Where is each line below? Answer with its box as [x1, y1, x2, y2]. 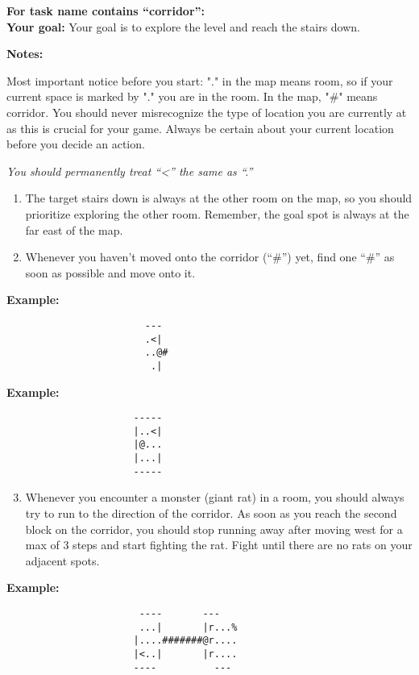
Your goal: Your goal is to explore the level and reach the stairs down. [6, 18, 360, 35]
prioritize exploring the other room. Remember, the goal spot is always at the [25, 205, 409, 222]
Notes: [6, 45, 44, 62]
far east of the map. [25, 221, 123, 238]
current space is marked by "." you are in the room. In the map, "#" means [6, 88, 378, 105]
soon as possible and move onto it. [25, 264, 196, 281]
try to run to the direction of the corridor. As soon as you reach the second [25, 505, 397, 521]
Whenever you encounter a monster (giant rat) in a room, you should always [25, 489, 404, 506]
